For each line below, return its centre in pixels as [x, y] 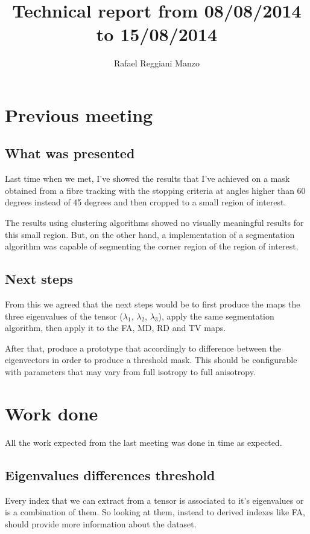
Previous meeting [79, 114]
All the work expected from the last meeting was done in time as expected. [144, 442]
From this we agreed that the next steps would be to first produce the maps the [153, 304]
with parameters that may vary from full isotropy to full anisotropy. [130, 372]
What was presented [70, 153]
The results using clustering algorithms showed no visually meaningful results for [154, 223]
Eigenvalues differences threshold [110, 474]
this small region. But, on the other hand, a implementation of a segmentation [150, 234]
